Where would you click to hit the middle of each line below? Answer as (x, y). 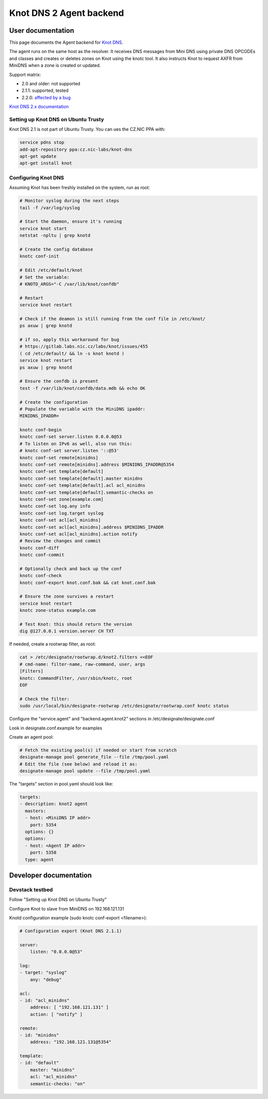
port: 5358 (43, 853)
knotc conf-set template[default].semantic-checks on (86, 492)
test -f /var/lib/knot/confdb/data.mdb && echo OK (83, 388)
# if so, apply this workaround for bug (69, 340)
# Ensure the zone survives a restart (67, 596)
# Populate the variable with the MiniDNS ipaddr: (83, 409)
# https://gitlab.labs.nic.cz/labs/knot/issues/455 (84, 347)
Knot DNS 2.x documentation (39, 107)
